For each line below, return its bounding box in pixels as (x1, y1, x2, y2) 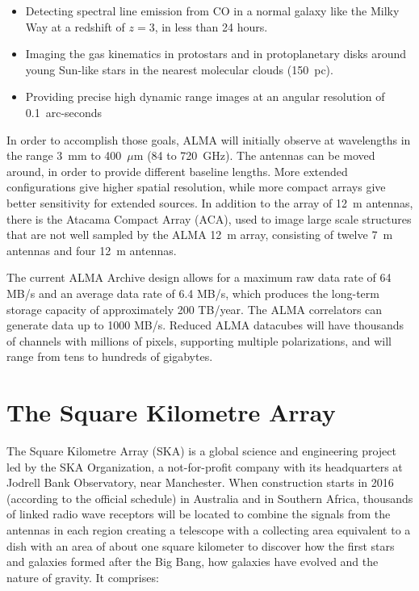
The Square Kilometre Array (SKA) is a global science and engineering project (6, 442, 396, 459)
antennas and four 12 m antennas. (6, 241, 177, 258)
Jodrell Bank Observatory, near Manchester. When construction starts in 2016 (6, 474, 394, 491)
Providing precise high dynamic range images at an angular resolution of (25, 88, 385, 105)
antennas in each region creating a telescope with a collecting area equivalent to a (6, 521, 411, 538)
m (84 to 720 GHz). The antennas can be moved (133, 147, 375, 164)
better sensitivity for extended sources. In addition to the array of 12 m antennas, (6, 194, 413, 211)
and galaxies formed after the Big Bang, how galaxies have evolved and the (6, 553, 379, 570)
